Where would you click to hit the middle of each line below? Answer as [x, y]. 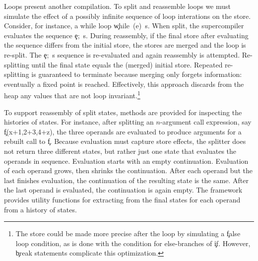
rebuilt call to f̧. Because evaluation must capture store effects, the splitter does [125, 141]
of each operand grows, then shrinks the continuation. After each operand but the [128, 170]
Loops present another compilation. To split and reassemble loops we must [117, 6]
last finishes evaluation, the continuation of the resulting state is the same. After [126, 180]
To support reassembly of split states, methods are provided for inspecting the [123, 112]
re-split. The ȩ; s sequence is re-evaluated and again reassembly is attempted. [122, 54]
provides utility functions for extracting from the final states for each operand [122, 199]
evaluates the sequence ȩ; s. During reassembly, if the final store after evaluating [126, 35]
